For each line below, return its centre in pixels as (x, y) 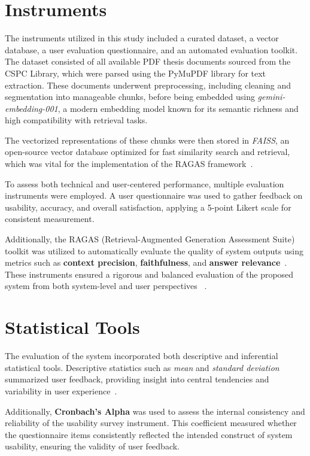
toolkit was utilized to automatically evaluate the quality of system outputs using (154, 250)
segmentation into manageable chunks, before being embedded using (130, 97)
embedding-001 (31, 108)
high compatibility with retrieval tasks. (76, 120)
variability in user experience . (61, 390)
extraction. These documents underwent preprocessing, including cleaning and (148, 85)
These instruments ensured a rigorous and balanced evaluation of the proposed (149, 274)
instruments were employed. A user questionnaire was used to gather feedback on (154, 195)
